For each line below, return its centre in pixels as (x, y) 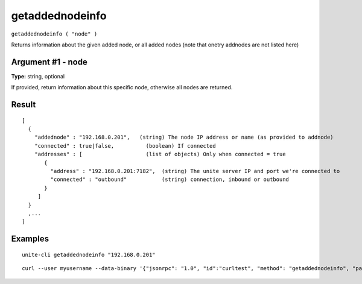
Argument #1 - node (49, 62)
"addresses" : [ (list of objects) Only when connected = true (160, 154)
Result (24, 105)
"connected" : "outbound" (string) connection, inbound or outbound (170, 180)
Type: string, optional (38, 76)
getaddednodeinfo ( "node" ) (54, 34)
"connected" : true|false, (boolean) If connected (125, 146)
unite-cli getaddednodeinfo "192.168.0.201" (89, 254)
